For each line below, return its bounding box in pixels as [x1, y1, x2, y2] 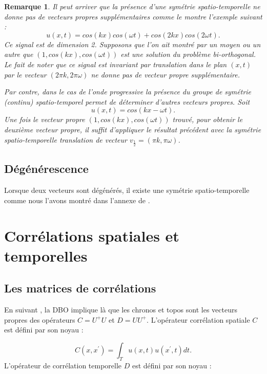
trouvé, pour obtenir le [172, 114, 243, 125]
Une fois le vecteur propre [4, 114, 85, 125]
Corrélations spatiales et [4, 225, 179, 246]
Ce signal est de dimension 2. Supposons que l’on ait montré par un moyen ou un [4, 38, 261, 49]
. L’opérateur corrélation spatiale [147, 314, 250, 325]
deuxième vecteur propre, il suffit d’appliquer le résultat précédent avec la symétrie [4, 124, 261, 134]
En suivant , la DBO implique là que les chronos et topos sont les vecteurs [4, 304, 237, 315]
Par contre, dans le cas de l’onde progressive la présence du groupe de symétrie [4, 86, 252, 97]
